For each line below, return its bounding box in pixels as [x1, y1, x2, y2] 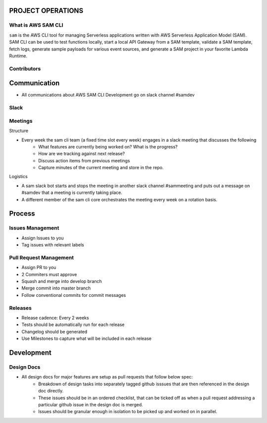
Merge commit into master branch [21, 285, 91, 291]
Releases [9, 304, 32, 311]
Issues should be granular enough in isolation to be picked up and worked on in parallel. [38, 409, 218, 415]
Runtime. [9, 52, 27, 59]
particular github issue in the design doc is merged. [38, 401, 143, 408]
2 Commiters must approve [21, 271, 77, 277]
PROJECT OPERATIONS [9, 6, 84, 15]
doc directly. [38, 388, 64, 394]
